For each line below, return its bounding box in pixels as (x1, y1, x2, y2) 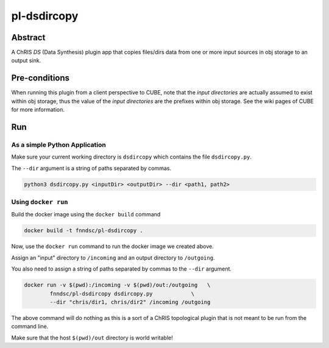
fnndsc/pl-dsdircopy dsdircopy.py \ (49, 290, 195, 297)
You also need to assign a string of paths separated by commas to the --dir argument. (11, 265, 232, 272)
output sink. (11, 57, 41, 64)
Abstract (11, 32, 46, 43)
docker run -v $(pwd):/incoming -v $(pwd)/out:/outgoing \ (24, 282, 211, 289)
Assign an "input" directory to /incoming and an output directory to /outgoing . (11, 254, 215, 261)
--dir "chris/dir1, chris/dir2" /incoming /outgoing (49, 299, 211, 305)
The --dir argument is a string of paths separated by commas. (11, 165, 172, 172)
